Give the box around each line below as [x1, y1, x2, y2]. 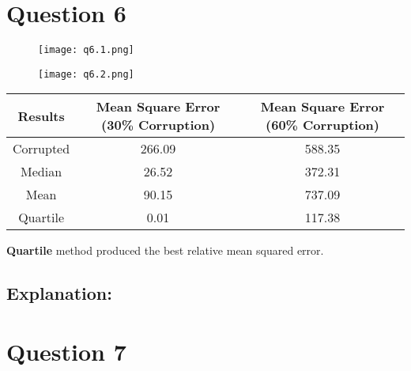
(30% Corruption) [101, 115, 216, 134]
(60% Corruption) [266, 115, 379, 134]
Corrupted [13, 139, 70, 158]
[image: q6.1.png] [38, 44, 134, 56]
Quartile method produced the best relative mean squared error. [6, 242, 324, 259]
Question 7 [6, 335, 126, 367]
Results [17, 106, 65, 125]
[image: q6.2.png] [38, 68, 134, 80]
